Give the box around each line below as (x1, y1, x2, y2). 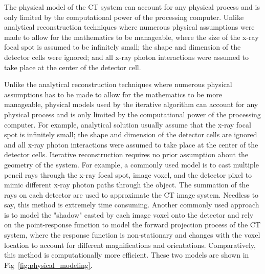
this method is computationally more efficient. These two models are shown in (4, 249, 249, 260)
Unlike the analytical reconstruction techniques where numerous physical (4, 79, 232, 90)
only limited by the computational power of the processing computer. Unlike (4, 11, 244, 22)
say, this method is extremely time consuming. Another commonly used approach (4, 199, 259, 210)
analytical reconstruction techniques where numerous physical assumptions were (4, 22, 255, 32)
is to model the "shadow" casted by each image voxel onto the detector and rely (4, 209, 254, 220)
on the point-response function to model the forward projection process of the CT (4, 219, 261, 230)
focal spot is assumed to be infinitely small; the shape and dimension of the (4, 41, 241, 52)
